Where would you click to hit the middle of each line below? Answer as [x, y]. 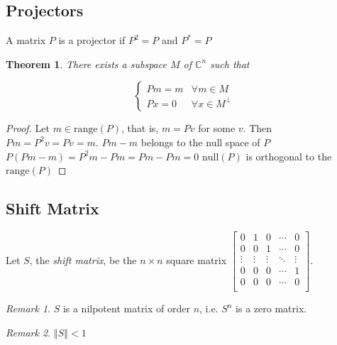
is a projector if [92, 40]
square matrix [197, 260]
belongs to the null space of [200, 142]
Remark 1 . [28, 308]
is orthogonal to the [289, 156]
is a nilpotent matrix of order [126, 308]
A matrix [26, 40]
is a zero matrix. [271, 308]
